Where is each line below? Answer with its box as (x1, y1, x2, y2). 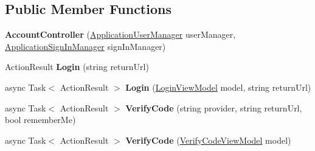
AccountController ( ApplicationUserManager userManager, (5, 28, 236, 41)
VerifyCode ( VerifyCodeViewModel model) (125, 133, 291, 146)
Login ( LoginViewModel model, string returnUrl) (125, 80, 311, 93)
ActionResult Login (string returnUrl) (5, 60, 149, 73)
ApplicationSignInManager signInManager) (5, 40, 166, 52)
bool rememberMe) (5, 113, 76, 126)
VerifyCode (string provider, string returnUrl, (125, 101, 302, 114)
